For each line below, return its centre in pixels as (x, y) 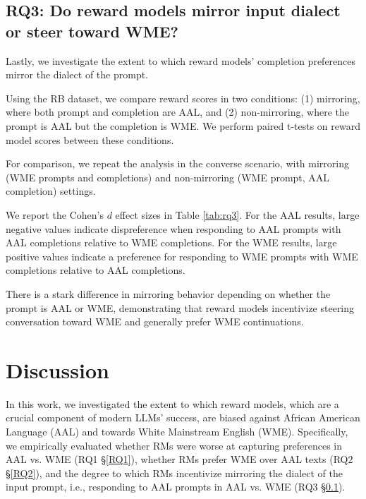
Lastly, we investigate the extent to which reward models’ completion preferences (181, 60)
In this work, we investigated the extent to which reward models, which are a (172, 403)
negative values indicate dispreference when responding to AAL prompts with (173, 228)
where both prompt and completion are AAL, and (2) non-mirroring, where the (178, 112)
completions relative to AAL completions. (96, 270)
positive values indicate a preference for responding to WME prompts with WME (182, 256)
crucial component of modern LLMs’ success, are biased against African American (183, 417)
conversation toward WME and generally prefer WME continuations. (155, 321)
